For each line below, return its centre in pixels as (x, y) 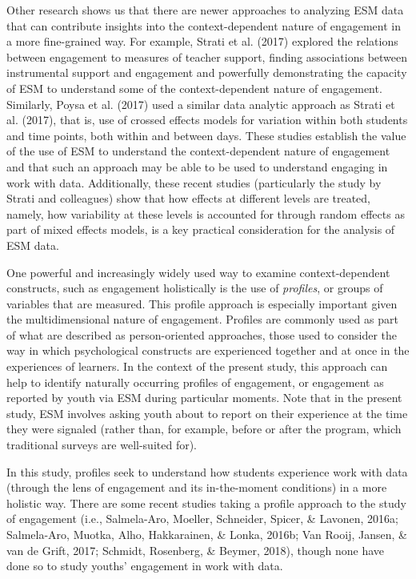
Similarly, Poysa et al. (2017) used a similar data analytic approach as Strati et (201, 104)
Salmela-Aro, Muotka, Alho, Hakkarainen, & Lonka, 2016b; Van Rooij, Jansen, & (207, 534)
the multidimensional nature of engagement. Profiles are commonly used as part (202, 319)
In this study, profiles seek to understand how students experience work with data (207, 471)
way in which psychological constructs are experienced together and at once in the (208, 350)
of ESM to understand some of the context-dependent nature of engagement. (194, 88)
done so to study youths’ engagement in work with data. (145, 566)
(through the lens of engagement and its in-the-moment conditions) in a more (197, 487)
